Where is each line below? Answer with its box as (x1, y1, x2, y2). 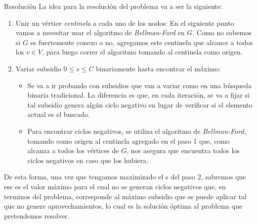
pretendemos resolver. (4, 210, 70, 221)
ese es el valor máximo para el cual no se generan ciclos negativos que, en (4, 181, 226, 191)
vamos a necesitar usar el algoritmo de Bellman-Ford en (15, 27, 185, 38)
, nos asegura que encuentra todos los (127, 145, 240, 156)
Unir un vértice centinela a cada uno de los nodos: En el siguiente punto (15, 17, 234, 28)
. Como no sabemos (192, 27, 252, 38)
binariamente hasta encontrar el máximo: (96, 63, 220, 73)
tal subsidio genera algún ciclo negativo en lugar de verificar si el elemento (27, 99, 253, 110)
